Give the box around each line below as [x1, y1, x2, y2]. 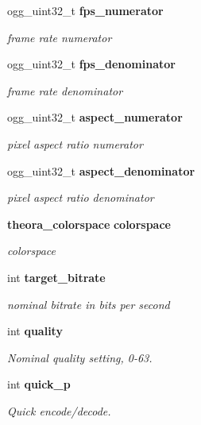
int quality [7, 323, 63, 339]
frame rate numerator [7, 29, 112, 45]
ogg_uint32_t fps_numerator [7, 2, 164, 18]
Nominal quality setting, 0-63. [7, 349, 153, 365]
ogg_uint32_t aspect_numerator [7, 109, 183, 126]
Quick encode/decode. [7, 402, 111, 419]
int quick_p [7, 376, 71, 392]
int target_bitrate [7, 269, 106, 285]
